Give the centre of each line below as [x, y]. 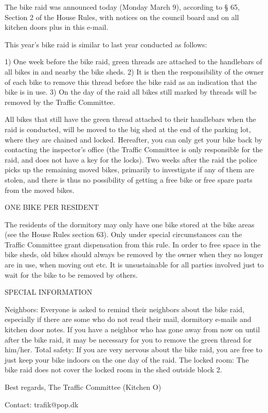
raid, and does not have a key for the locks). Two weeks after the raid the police [131, 159]
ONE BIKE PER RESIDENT [52, 207]
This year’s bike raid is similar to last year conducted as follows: [106, 44]
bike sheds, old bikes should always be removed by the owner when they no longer [134, 254]
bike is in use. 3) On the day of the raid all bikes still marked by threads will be [131, 92]
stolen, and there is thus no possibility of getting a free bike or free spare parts [129, 179]
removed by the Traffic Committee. [60, 102]
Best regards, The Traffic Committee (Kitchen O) [83, 387]
